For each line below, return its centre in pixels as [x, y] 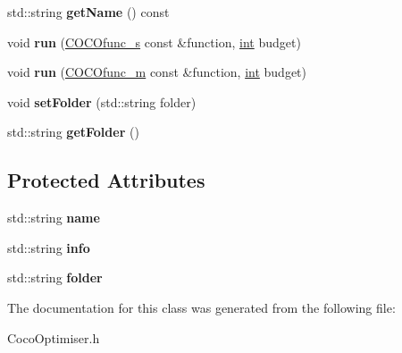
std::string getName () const [88, 12]
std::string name [54, 218]
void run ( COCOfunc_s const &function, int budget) [154, 42]
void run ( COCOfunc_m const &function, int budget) [157, 72]
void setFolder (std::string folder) [102, 101]
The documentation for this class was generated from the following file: [201, 307]
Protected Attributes [106, 180]
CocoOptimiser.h [54, 337]
